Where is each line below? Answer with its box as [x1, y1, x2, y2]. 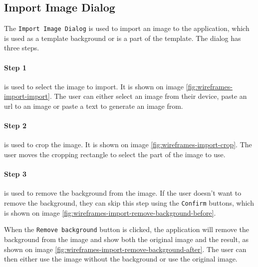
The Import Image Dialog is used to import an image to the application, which [4, 23, 250, 33]
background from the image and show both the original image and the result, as [4, 234, 249, 244]
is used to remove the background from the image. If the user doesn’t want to [4, 188, 242, 198]
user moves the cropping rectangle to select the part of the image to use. [4, 149, 226, 160]
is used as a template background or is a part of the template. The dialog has [4, 32, 241, 43]
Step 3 [4, 169, 26, 179]
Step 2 [4, 120, 26, 131]
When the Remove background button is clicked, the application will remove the [4, 224, 249, 235]
